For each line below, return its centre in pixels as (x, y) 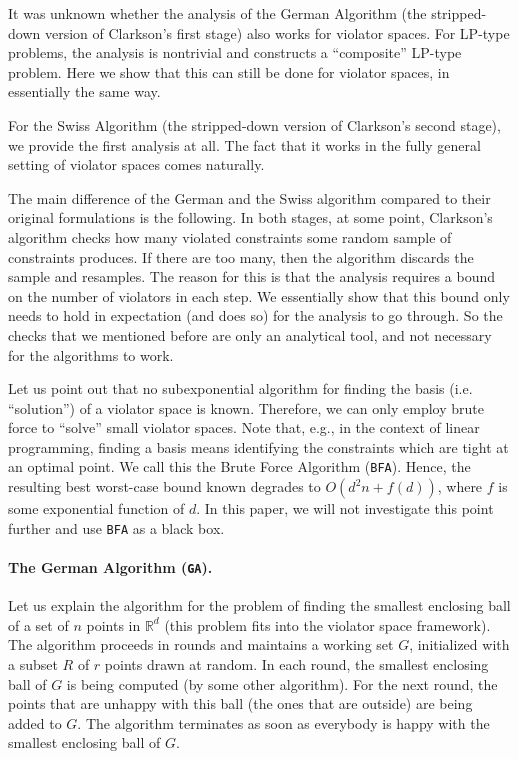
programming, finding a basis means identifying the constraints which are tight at (258, 446)
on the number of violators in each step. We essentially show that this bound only (259, 295)
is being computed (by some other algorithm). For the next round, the (282, 683)
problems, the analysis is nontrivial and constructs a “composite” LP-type (235, 52)
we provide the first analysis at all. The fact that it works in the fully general (244, 144)
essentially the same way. (84, 91)
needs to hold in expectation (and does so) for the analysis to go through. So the (255, 315)
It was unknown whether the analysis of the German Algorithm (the (217, 13)
